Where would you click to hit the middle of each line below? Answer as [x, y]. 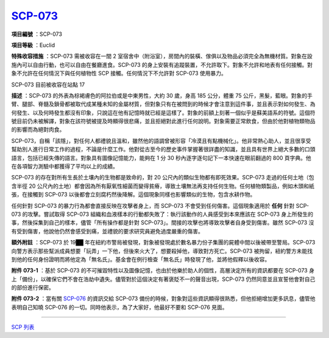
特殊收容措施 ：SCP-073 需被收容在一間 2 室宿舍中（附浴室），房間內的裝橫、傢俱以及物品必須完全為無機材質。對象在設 [162, 56]
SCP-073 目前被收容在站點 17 [48, 84]
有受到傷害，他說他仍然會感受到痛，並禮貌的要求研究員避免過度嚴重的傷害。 [107, 231]
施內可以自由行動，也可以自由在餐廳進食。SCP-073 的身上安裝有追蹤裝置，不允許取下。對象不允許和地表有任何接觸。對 [162, 64]
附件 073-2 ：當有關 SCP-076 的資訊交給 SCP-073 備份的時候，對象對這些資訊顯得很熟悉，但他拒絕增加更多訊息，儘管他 [163, 298]
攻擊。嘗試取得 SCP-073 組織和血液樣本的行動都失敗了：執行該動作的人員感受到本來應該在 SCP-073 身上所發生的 [171, 214]
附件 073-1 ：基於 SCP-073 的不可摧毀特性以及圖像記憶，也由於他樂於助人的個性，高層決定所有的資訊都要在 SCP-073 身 [163, 271]
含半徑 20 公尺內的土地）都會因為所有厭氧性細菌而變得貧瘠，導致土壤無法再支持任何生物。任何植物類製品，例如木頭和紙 [163, 186]
